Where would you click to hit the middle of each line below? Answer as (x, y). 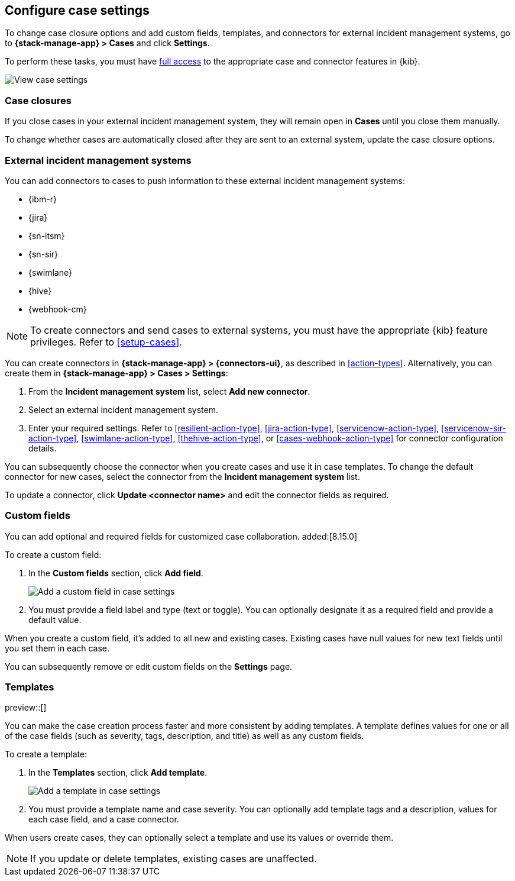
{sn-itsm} (47, 235)
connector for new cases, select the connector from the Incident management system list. (182, 476)
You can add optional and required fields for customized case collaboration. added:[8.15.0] (181, 536)
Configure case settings (77, 10)
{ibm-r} (43, 199)
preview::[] (26, 708)
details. (43, 448)
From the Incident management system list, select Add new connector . (169, 391)
